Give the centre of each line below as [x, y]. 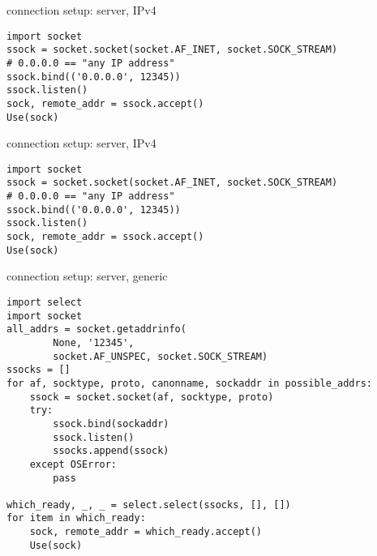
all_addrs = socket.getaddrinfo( [96, 329]
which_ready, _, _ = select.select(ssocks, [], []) [149, 505]
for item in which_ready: [76, 518]
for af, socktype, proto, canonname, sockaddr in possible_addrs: [190, 383]
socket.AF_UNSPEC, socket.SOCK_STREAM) [161, 356]
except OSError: [73, 464]
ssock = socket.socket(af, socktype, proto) [152, 397]
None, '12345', [94, 342]
